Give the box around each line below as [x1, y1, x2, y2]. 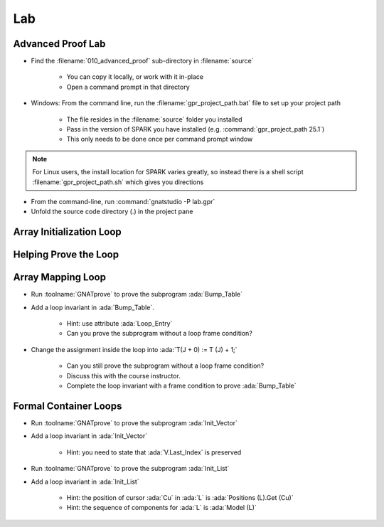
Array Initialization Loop [13, 226, 122, 238]
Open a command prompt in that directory [66, 82, 190, 91]
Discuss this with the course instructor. [66, 371, 181, 380]
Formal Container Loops [13, 400, 122, 412]
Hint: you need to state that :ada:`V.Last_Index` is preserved [66, 448, 242, 457]
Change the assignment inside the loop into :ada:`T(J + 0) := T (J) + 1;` [31, 345, 238, 353]
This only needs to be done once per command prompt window [66, 135, 253, 144]
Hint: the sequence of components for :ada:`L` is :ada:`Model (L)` [66, 504, 257, 512]
